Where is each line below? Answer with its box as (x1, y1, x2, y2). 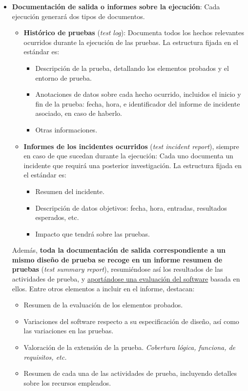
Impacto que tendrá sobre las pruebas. (35, 228, 150, 239)
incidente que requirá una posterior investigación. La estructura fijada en (23, 160, 242, 170)
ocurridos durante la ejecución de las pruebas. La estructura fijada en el (23, 37, 239, 47)
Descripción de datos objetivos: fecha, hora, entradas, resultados (35, 202, 227, 213)
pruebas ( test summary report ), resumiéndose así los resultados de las (12, 264, 223, 274)
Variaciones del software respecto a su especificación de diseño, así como (23, 316, 239, 326)
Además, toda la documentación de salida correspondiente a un (12, 245, 226, 255)
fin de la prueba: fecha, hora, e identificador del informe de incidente (35, 98, 240, 109)
